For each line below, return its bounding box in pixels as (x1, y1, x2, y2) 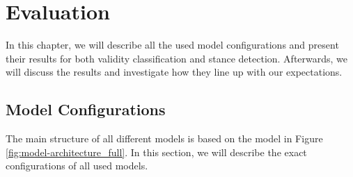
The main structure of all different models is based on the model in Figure (6, 131, 323, 146)
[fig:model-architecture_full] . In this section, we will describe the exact (6, 144, 307, 159)
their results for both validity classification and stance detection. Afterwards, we (6, 51, 348, 65)
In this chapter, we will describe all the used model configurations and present (6, 37, 339, 52)
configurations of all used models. (6, 158, 148, 173)
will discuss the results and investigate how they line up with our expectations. (6, 65, 343, 79)
